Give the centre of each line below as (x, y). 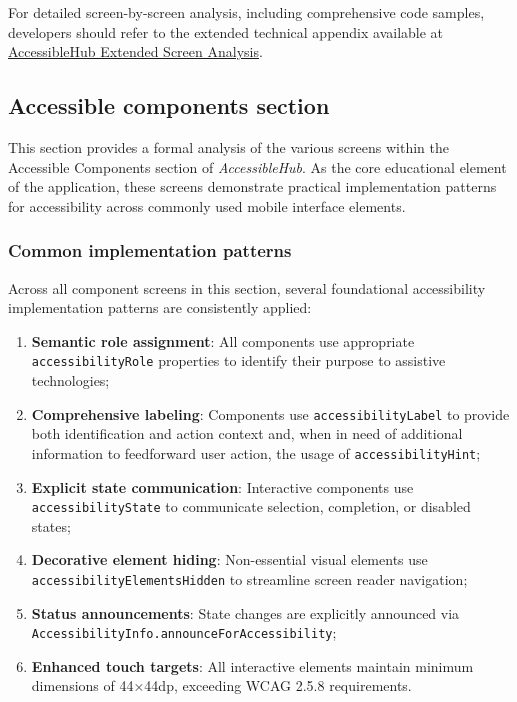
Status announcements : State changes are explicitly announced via (245, 612)
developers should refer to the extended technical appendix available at (226, 31)
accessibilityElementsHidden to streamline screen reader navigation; (249, 578)
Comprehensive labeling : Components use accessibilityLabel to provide (270, 413)
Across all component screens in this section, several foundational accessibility (247, 287)
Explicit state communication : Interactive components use (222, 486)
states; (51, 525)
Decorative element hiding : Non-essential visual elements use (229, 559)
